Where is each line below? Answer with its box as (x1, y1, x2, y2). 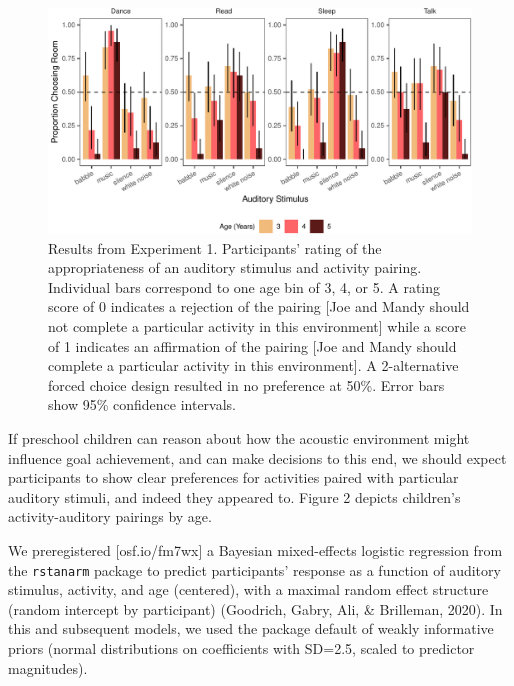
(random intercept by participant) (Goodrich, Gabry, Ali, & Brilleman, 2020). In (8, 598, 503, 619)
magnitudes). (8, 657, 88, 678)
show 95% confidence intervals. (48, 394, 237, 415)
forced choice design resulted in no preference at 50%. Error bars (48, 374, 445, 395)
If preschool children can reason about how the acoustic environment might (8, 428, 470, 449)
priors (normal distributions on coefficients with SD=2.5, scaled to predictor (8, 638, 475, 659)
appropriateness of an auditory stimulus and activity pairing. (48, 257, 422, 278)
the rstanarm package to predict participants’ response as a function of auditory (8, 559, 501, 580)
